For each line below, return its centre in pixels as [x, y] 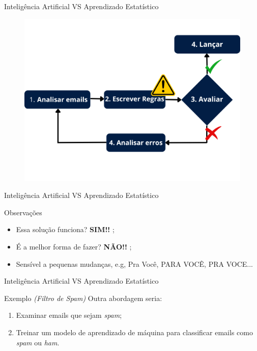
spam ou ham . [38, 342]
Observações [23, 212]
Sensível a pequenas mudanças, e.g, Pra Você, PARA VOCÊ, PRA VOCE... [134, 264]
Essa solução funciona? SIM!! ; [65, 229]
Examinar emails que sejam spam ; [69, 315]
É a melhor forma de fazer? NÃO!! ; [74, 246]
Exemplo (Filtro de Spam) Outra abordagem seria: [83, 298]
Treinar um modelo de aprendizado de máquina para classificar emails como [134, 332]
